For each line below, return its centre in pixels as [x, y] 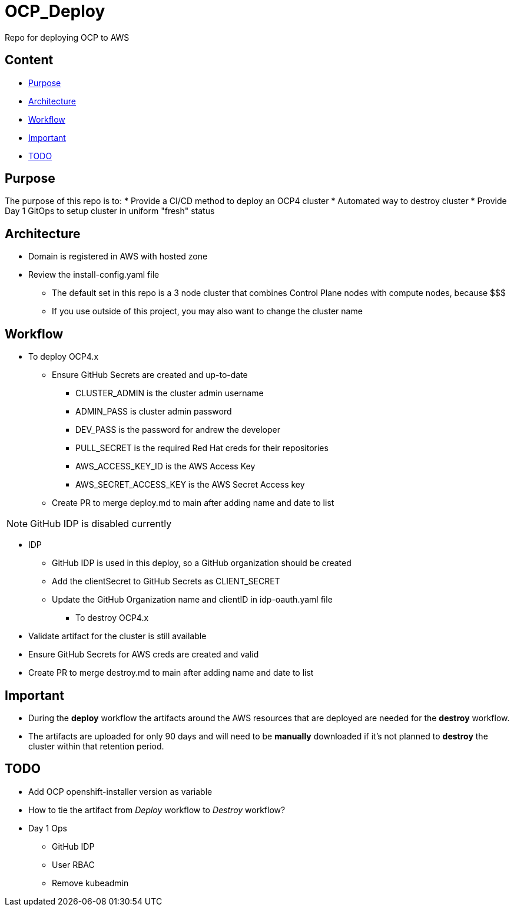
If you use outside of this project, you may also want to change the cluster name [207, 311]
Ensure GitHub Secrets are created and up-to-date [150, 375]
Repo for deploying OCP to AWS [67, 37]
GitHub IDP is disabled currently [101, 524]
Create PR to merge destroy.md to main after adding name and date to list [171, 673]
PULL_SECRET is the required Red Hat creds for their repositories [202, 448]
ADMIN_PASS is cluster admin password [154, 412]
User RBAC [73, 864]
